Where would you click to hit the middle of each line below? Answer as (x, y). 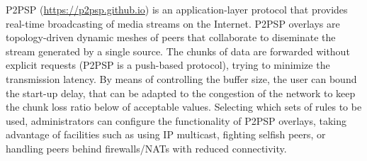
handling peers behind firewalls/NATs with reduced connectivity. (146, 148)
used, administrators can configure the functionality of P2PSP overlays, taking (176, 120)
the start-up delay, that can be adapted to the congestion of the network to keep (181, 93)
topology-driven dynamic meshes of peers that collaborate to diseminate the (171, 37)
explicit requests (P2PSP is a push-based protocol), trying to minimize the (168, 65)
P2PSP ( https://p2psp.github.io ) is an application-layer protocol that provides (177, 9)
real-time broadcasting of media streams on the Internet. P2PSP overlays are (173, 23)
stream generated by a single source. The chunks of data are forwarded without (178, 51)
